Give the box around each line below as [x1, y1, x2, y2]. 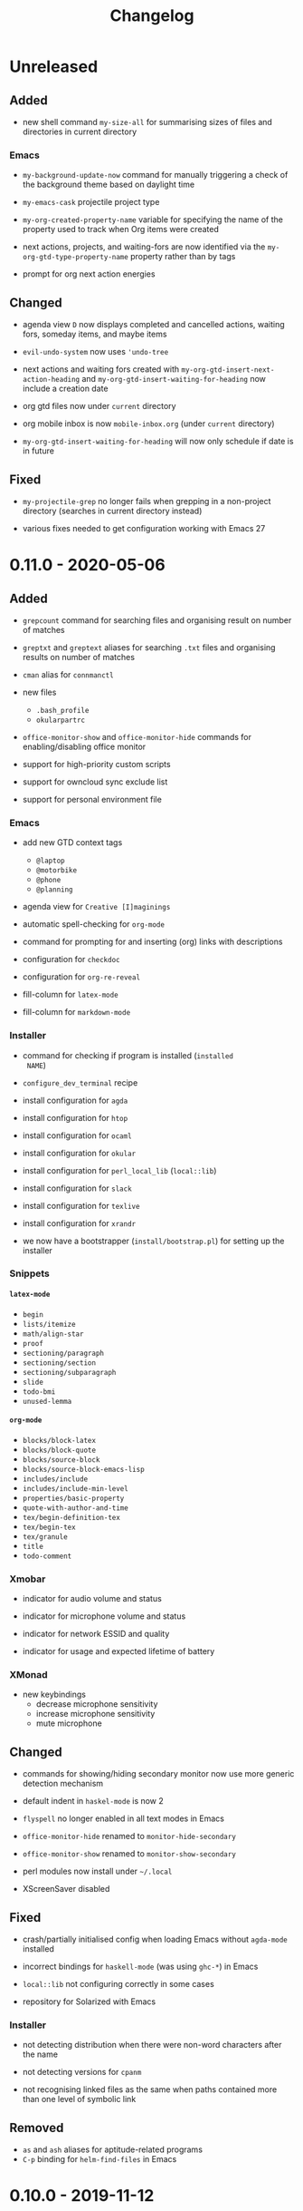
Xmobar [9, 1573, 46, 1585]
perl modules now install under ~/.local [22, 1865, 173, 1877]
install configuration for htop [22, 1112, 128, 1123]
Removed [9, 2119, 64, 2136]
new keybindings [22, 1689, 87, 1700]
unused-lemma [22, 1397, 72, 1406]
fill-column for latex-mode [22, 989, 119, 1000]
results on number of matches [22, 651, 136, 662]
